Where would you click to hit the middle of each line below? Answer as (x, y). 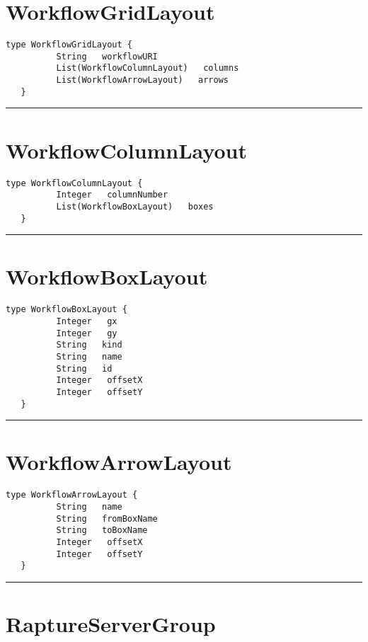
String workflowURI (107, 56)
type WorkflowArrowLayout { (72, 495)
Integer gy (87, 333)
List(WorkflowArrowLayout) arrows (142, 80)
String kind (89, 345)
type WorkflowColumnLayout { (74, 183)
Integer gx (87, 321)
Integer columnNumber (112, 195)
